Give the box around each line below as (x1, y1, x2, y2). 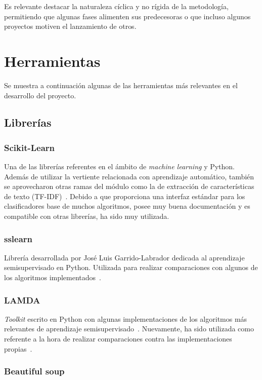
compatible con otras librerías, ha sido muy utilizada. (4, 211, 169, 221)
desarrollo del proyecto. (4, 90, 76, 100)
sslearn (4, 232, 33, 245)
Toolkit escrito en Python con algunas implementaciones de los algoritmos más (4, 313, 247, 324)
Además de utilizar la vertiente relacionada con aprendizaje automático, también (4, 171, 254, 181)
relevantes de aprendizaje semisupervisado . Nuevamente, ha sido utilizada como (4, 323, 254, 334)
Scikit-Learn (4, 141, 55, 154)
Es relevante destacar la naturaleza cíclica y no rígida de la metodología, (4, 1, 229, 11)
